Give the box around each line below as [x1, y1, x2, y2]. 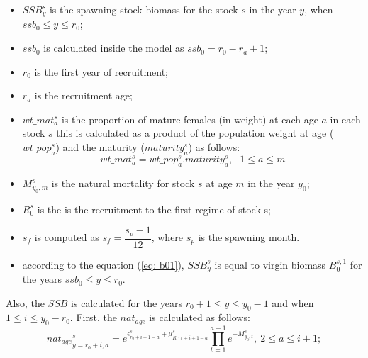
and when [272, 295, 314, 310]
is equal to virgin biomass [214, 257, 326, 272]
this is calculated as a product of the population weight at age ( [56, 125, 334, 140]
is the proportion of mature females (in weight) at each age [61, 111, 318, 126]
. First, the [69, 310, 117, 325]
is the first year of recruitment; [34, 64, 168, 79]
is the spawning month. [198, 230, 300, 244]
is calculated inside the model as [43, 40, 184, 55]
